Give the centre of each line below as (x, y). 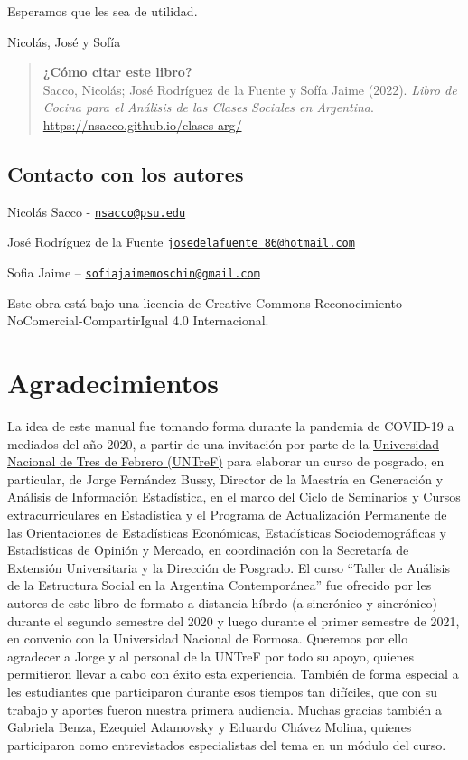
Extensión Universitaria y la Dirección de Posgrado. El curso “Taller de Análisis (229, 567)
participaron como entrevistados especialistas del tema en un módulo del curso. (227, 744)
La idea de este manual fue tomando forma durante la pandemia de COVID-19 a (231, 426)
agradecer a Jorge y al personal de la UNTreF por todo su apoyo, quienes (211, 656)
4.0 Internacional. (220, 320)
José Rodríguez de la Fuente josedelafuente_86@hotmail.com (181, 242)
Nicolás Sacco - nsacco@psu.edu (97, 211)
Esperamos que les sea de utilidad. (103, 11)
